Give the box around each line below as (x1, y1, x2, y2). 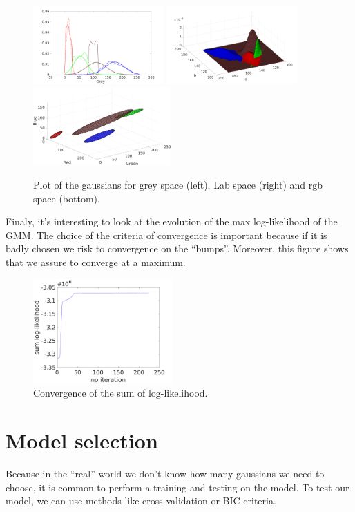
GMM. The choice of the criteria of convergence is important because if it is (6, 227, 327, 242)
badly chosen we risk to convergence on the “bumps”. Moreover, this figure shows (6, 241, 349, 256)
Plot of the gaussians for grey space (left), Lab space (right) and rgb (33, 177, 323, 191)
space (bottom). (33, 191, 100, 205)
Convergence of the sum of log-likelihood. (33, 386, 208, 400)
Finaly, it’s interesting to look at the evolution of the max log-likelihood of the (6, 214, 338, 229)
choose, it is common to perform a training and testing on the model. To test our (6, 480, 349, 494)
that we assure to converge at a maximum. (6, 254, 186, 269)
